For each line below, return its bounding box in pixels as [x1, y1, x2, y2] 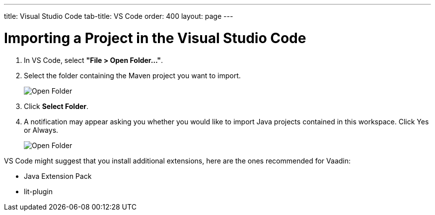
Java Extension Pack [24, 171, 92, 180]
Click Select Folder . [24, 102, 89, 110]
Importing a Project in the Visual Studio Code [4, 29, 306, 47]
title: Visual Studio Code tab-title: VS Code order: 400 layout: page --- [4, 12, 233, 20]
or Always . [24, 125, 59, 134]
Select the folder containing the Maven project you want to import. [24, 71, 241, 80]
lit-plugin [24, 187, 53, 196]
